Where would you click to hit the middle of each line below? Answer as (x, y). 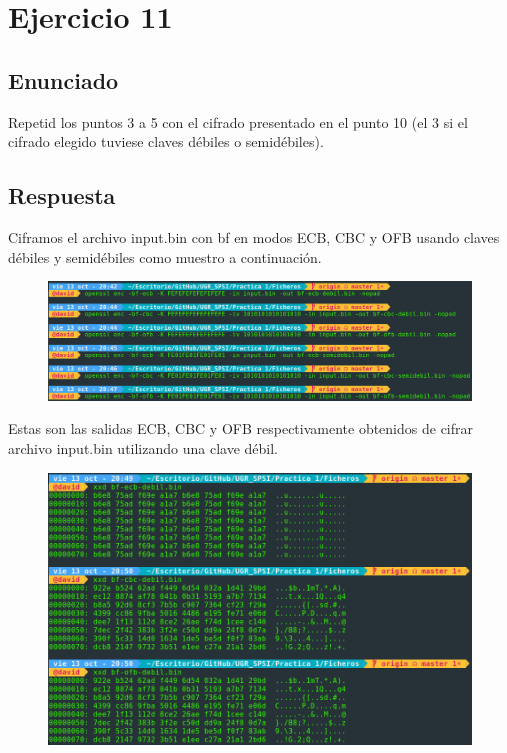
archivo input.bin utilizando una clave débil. (143, 448)
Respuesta (62, 195)
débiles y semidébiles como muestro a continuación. (165, 256)
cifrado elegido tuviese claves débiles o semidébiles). (166, 141)
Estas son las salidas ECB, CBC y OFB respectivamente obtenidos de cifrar (241, 428)
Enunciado (63, 79)
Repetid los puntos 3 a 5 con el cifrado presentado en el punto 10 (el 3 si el (238, 121)
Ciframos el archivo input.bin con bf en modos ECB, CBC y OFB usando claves (254, 236)
